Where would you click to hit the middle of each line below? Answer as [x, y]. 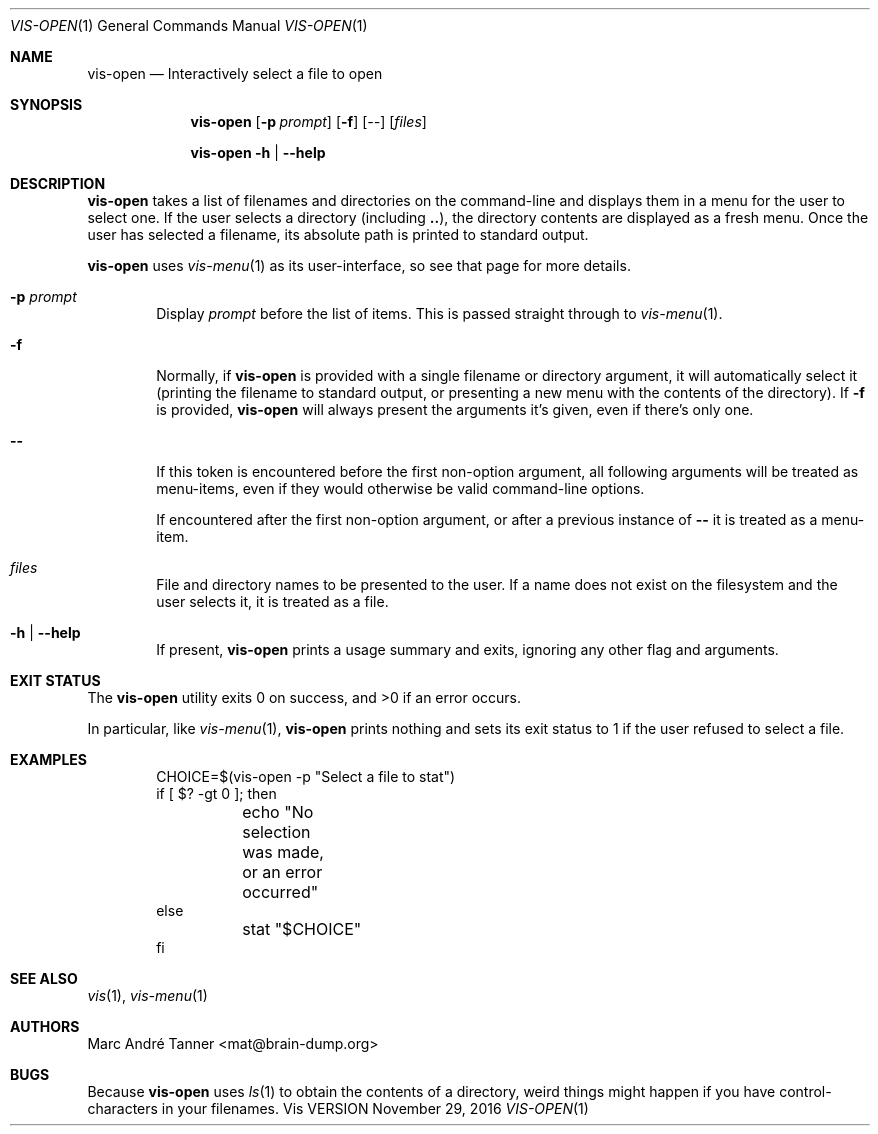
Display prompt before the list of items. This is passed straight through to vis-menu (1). [439, 313]
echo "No [278, 812]
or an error [282, 872]
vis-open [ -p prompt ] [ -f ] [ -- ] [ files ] [308, 121]
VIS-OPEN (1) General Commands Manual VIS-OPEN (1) [189, 25]
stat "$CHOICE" [302, 929]
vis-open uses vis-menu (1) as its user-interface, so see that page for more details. [359, 265]
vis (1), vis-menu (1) [147, 995]
